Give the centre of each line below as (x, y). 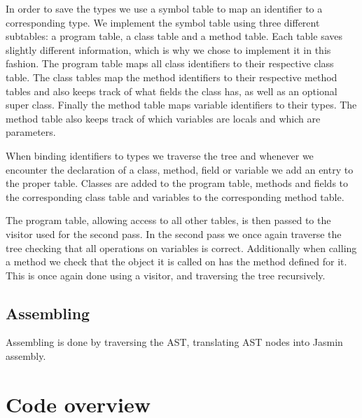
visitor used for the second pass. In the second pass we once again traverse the (174, 234)
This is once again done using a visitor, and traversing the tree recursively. (166, 275)
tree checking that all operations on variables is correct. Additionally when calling (181, 248)
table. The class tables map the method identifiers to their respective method (172, 77)
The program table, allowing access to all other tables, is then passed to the (168, 220)
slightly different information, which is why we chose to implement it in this (168, 49)
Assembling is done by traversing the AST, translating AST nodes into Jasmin (174, 342)
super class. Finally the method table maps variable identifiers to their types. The (181, 105)
